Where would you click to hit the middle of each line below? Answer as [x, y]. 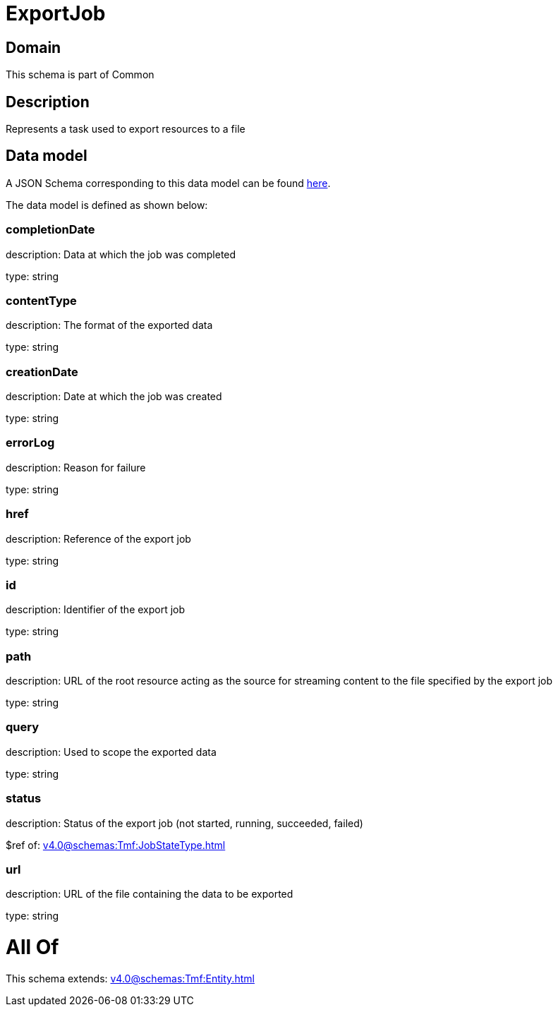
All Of [32, 947]
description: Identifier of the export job [96, 610]
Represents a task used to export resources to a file [126, 129]
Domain [34, 47]
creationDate [42, 372]
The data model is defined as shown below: [107, 205]
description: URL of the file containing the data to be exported [150, 894]
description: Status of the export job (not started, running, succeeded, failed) [184, 823]
